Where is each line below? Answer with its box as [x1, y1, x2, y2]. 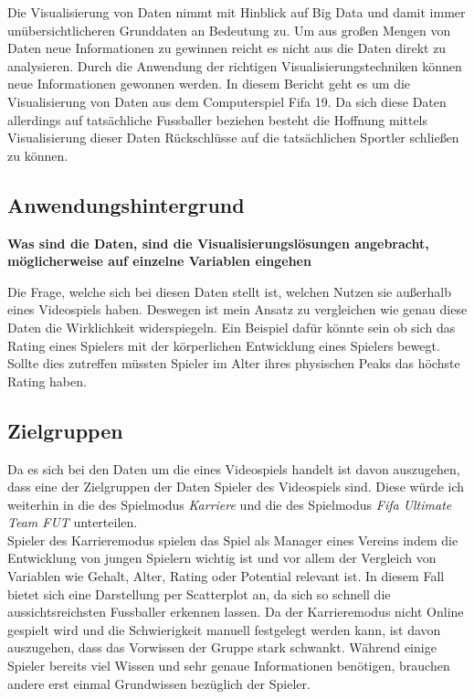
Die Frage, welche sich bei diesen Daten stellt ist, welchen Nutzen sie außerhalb [7, 281, 451, 301]
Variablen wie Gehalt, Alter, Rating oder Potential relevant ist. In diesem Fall [7, 567, 445, 586]
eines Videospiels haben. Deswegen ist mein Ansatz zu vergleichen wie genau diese [7, 300, 468, 319]
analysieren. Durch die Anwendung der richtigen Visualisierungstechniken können [7, 56, 462, 75]
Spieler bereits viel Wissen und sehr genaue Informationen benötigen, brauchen [7, 656, 450, 675]
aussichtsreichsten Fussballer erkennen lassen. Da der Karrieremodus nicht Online [7, 602, 464, 621]
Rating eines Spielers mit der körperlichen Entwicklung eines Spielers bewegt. [7, 335, 440, 355]
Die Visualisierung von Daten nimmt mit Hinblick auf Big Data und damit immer [7, 3, 466, 21]
